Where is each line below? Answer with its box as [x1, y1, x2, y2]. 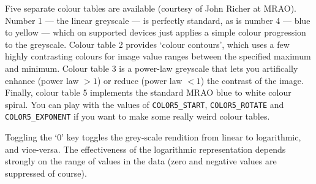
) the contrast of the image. [200, 74, 304, 86]
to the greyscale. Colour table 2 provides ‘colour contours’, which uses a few [5, 37, 290, 50]
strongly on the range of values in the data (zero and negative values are [5, 155, 277, 167]
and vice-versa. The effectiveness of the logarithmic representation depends [5, 142, 286, 155]
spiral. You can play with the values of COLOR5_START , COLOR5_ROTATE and [5, 98, 284, 110]
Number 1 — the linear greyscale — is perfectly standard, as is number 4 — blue [5, 13, 310, 26]
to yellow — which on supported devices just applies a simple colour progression [5, 26, 306, 39]
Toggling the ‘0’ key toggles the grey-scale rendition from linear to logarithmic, [5, 131, 301, 144]
